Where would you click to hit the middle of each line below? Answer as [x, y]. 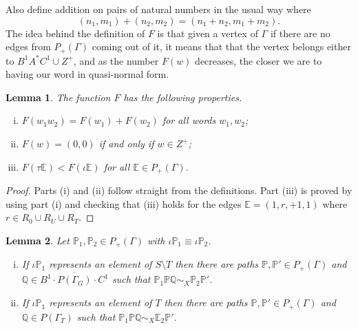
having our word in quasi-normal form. [87, 74]
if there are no [300, 33]
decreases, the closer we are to [259, 60]
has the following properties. [183, 97]
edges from [28, 46]
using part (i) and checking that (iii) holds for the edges [124, 203]
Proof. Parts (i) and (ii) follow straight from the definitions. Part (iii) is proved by [179, 190]
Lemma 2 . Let [38, 240]
